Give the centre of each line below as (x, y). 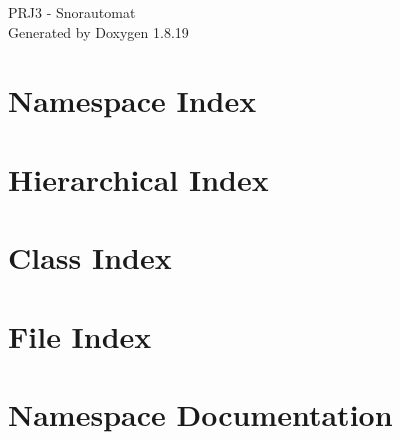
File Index (80, 335)
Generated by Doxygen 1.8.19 (98, 31)
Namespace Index (132, 100)
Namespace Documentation (200, 413)
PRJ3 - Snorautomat (72, 12)
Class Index (90, 257)
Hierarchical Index (138, 178)
